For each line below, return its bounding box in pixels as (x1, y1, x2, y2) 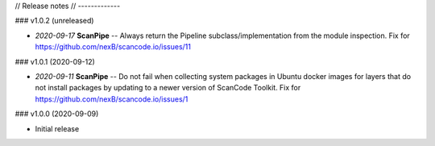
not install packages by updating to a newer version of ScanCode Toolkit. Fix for (35, 83, 301, 93)
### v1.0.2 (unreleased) (14, 16, 94, 26)
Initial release (35, 123, 80, 133)
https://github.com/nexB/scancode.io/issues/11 (35, 42, 191, 52)
